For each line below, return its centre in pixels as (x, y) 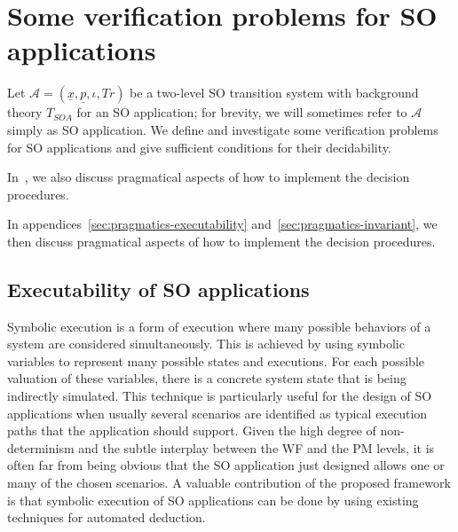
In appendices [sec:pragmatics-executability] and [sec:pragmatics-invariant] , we (222, 224)
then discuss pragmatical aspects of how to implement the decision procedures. (221, 241)
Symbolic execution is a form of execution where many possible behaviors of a (219, 326)
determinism (41, 447)
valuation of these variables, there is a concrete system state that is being (207, 378)
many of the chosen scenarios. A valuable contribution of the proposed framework (229, 483)
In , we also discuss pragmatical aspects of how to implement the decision (209, 177)
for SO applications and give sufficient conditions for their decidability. (199, 147)
